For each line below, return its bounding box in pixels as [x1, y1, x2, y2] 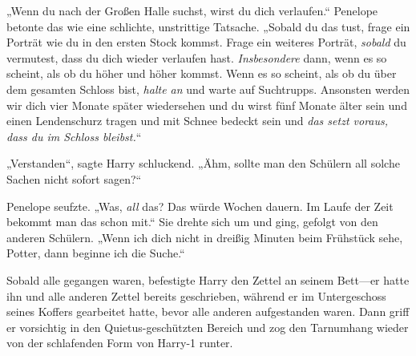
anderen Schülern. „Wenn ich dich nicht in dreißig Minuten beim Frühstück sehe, [6, 229, 403, 245]
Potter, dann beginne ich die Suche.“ [6, 245, 185, 261]
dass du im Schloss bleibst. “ [6, 127, 142, 144]
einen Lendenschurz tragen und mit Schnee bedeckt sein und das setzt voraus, [6, 112, 389, 129]
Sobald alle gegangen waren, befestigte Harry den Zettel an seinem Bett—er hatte [6, 271, 410, 288]
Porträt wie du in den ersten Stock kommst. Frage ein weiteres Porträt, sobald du [6, 34, 406, 51]
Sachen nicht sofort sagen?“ [6, 170, 142, 187]
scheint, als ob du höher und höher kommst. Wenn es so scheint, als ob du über [6, 65, 397, 82]
